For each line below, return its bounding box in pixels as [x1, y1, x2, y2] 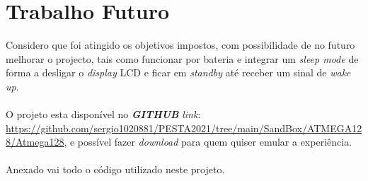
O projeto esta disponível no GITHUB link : [6, 107, 201, 122]
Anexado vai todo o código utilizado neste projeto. [6, 162, 225, 177]
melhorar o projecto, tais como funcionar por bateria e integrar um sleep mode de [6, 51, 359, 66]
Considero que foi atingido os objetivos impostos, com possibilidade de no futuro [6, 37, 355, 52]
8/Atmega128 [6, 134, 64, 149]
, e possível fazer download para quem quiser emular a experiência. [64, 134, 352, 149]
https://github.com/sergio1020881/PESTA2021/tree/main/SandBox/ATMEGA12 [6, 120, 362, 135]
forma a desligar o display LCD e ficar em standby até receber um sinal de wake [6, 65, 351, 80]
